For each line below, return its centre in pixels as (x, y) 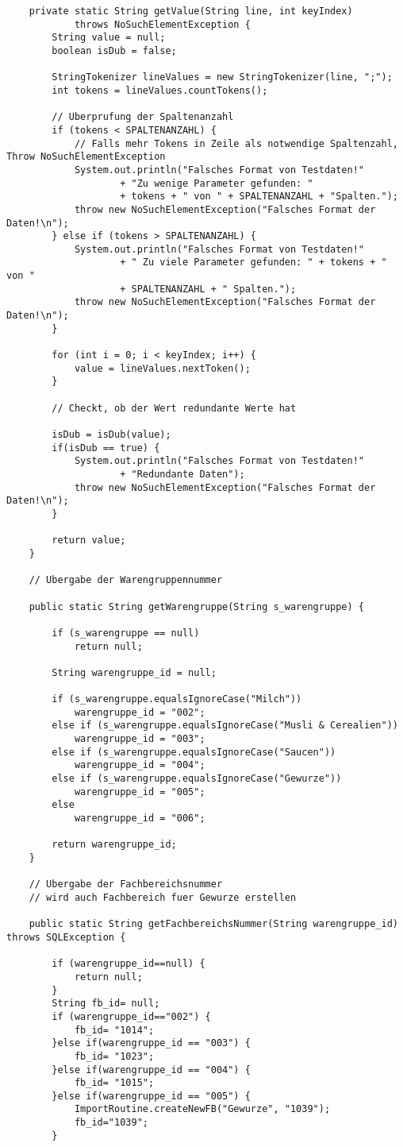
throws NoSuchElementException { (162, 24)
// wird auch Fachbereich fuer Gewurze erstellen (163, 897)
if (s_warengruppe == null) (126, 633)
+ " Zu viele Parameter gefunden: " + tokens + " (253, 263)
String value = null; (109, 38)
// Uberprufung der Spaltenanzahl (143, 117)
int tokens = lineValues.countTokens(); (160, 90)
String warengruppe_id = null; (134, 672)
